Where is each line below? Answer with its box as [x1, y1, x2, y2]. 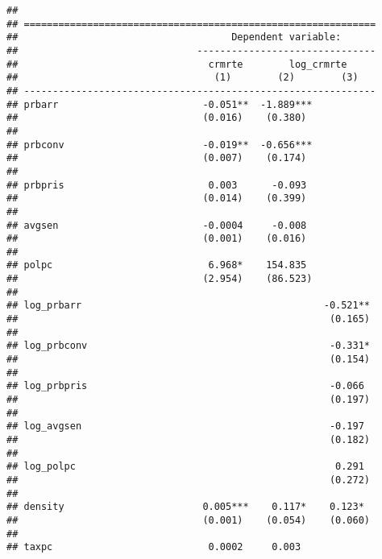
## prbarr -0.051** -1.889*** [6, 98, 313, 110]
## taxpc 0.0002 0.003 [6, 541, 301, 553]
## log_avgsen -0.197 [6, 420, 364, 433]
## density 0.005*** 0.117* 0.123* [6, 501, 364, 513]
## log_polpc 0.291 [6, 461, 364, 473]
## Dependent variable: [6, 31, 342, 43]
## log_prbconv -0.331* [6, 340, 371, 352]
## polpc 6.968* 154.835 [6, 259, 307, 271]
